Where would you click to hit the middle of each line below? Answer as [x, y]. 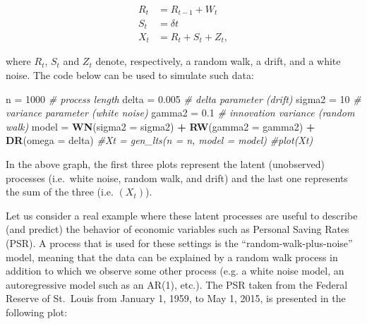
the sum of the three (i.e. [60, 192]
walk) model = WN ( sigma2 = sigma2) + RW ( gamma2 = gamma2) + [161, 126]
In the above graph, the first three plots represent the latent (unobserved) [166, 164]
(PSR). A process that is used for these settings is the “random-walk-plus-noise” [179, 242]
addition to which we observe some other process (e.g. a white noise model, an [175, 271]
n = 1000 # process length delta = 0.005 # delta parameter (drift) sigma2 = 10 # [183, 98]
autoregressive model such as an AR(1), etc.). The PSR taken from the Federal [177, 284]
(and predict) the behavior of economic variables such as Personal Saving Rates [178, 229]
